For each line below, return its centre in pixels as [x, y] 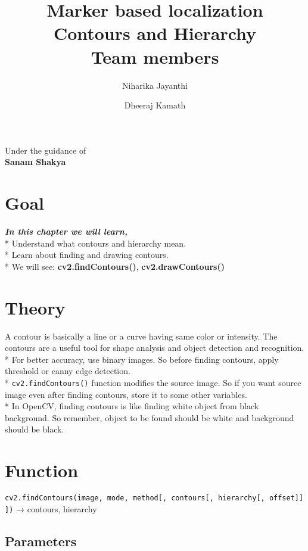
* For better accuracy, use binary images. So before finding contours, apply [142, 359]
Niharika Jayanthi [155, 85]
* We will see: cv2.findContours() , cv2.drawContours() [115, 266]
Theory [35, 307]
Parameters [41, 541]
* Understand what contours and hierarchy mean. [96, 243]
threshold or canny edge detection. [68, 371]
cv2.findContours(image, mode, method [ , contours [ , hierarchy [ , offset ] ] [154, 498]
